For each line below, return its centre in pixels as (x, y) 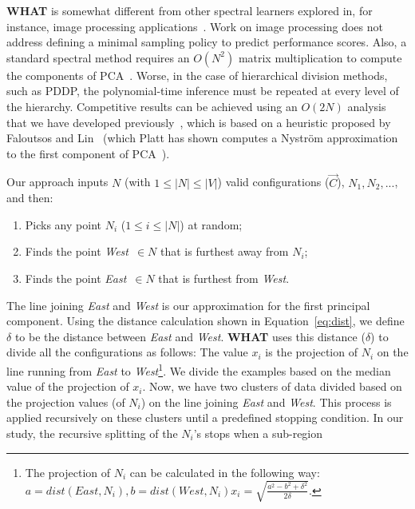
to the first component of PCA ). (88, 153)
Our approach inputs (57, 182)
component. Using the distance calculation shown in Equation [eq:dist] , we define (206, 321)
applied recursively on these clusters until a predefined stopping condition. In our (205, 418)
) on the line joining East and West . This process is (266, 402)
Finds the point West (77, 251)
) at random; (211, 224)
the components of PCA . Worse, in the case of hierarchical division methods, (197, 75)
